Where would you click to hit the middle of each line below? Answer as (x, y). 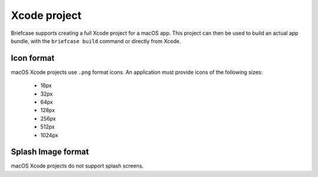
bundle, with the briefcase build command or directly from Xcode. (96, 41)
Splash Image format (50, 152)
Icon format (33, 58)
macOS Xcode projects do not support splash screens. (77, 166)
